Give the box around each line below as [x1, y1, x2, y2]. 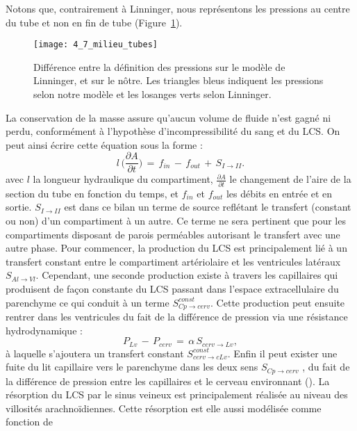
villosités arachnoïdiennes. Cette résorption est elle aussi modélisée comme [6, 400, 322, 415]
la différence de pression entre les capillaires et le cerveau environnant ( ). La [6, 373, 330, 388]
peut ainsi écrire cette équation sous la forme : [6, 137, 203, 152]
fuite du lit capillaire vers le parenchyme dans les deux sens [6, 359, 258, 374]
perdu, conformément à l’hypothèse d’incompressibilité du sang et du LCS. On [6, 124, 340, 138]
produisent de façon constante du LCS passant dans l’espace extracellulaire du [6, 281, 339, 295]
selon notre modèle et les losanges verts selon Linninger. [33, 87, 272, 101]
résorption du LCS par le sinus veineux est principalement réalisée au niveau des [6, 387, 348, 402]
